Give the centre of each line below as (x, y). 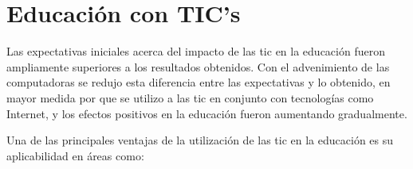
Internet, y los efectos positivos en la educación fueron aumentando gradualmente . (207, 113)
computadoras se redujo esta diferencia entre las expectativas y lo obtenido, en (199, 82)
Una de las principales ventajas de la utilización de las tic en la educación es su (200, 140)
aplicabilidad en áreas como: (75, 155)
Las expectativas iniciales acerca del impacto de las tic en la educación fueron (196, 51)
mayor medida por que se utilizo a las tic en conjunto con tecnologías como (190, 97)
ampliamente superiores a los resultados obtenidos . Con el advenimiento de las (198, 66)
